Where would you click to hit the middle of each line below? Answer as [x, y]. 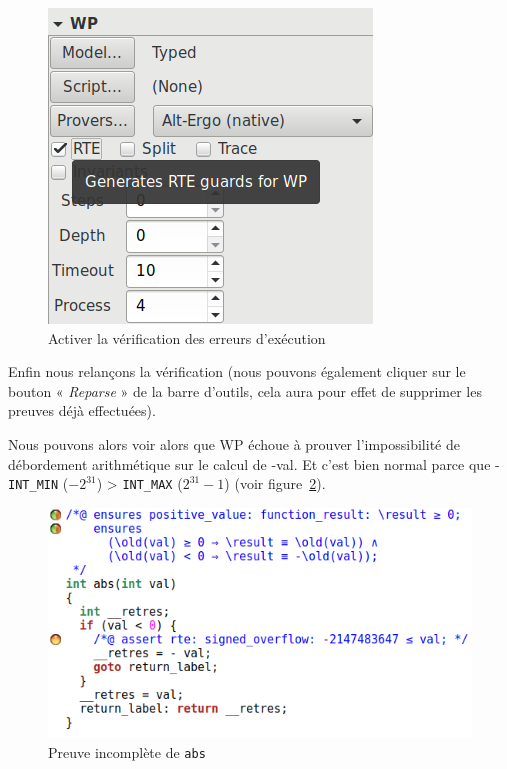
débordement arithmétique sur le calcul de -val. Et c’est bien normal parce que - [254, 463]
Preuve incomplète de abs [127, 751]
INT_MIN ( [38, 483]
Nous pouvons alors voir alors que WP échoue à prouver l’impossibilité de [234, 443]
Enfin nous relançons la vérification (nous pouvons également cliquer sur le [237, 371]
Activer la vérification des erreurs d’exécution [187, 337]
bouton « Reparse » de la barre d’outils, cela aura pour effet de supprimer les [245, 390]
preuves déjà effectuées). [82, 410]
